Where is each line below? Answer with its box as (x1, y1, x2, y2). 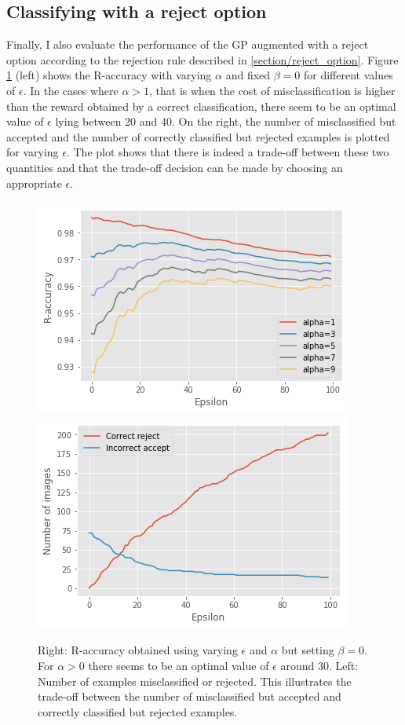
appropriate (6, 174, 62, 191)
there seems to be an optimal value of (88, 657, 269, 673)
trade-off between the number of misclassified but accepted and (38, 688, 341, 705)
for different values (303, 67, 393, 83)
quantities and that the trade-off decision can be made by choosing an (6, 159, 343, 175)
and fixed (225, 67, 271, 83)
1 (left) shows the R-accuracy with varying (6, 67, 212, 83)
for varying (6, 144, 59, 160)
